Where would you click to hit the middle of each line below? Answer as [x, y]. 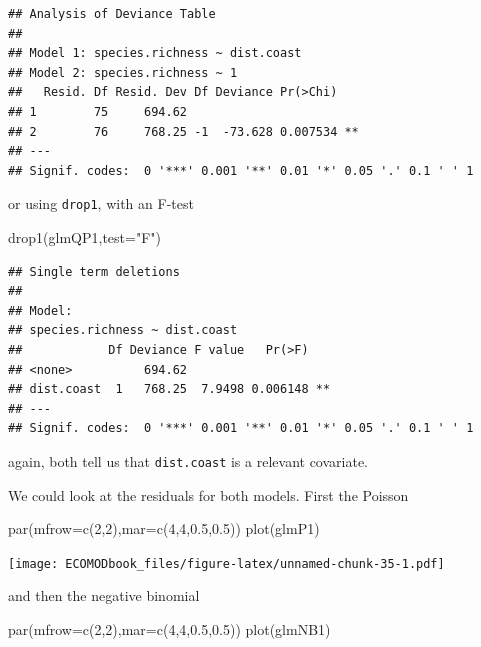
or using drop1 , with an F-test [101, 203]
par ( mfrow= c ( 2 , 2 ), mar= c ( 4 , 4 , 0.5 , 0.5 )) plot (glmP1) [164, 528]
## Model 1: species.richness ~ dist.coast [155, 53]
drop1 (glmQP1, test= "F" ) [84, 237]
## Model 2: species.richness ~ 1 [123, 72]
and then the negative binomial [104, 595]
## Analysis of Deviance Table [112, 14]
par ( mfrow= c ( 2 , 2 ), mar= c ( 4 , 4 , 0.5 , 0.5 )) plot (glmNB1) [169, 629]
